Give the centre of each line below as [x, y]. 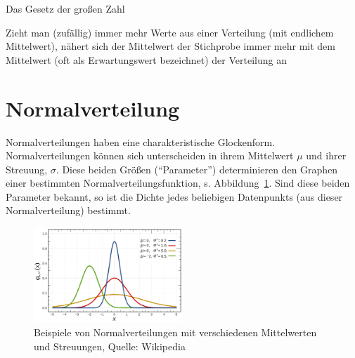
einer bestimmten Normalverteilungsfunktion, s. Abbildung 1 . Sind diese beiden [178, 183]
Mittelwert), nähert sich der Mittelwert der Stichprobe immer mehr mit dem [170, 46]
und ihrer [326, 155]
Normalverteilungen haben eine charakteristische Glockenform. [141, 141]
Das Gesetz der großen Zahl [65, 8]
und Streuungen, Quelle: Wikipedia [110, 346]
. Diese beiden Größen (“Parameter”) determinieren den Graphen [197, 169]
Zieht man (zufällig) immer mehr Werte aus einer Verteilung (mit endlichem [170, 32]
